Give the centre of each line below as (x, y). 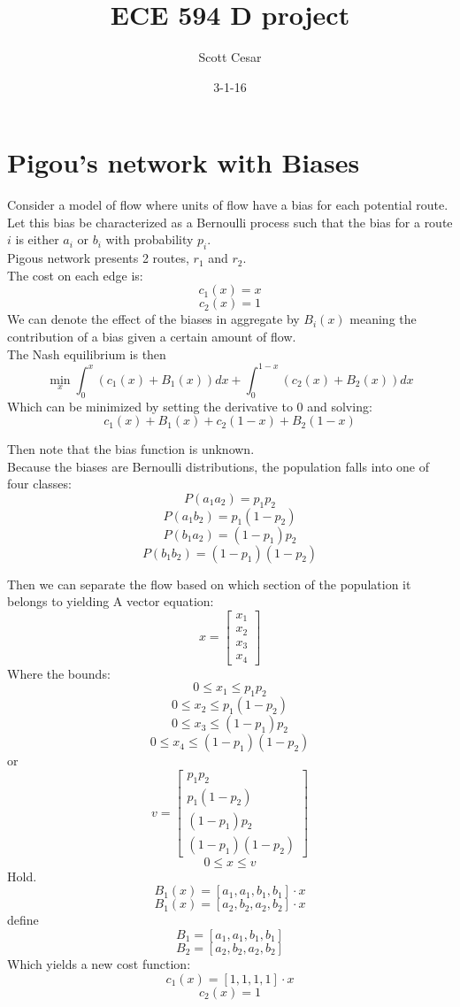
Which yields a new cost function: (99, 963)
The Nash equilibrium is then (87, 354)
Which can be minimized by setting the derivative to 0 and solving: (190, 406)
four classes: (39, 484)
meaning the (383, 319)
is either (37, 239)
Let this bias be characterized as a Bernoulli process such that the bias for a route (230, 222)
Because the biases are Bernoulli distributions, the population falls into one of (218, 466)
